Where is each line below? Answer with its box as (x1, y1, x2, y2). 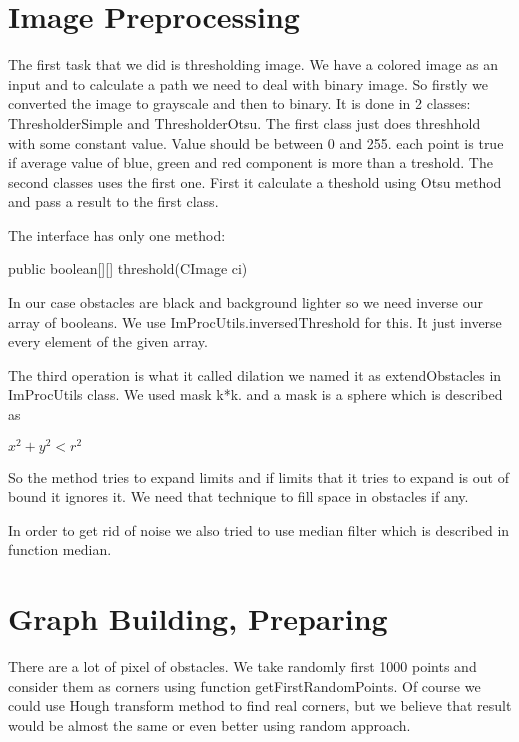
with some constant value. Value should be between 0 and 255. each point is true (8, 132, 504, 153)
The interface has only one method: (8, 224, 226, 245)
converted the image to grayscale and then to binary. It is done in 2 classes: (8, 93, 471, 114)
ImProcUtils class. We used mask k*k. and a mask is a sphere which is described (8, 384, 503, 405)
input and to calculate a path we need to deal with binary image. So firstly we (8, 73, 489, 94)
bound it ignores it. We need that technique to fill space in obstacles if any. (8, 486, 469, 507)
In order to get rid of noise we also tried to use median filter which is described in (8, 519, 510, 540)
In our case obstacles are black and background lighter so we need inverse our (8, 292, 484, 313)
